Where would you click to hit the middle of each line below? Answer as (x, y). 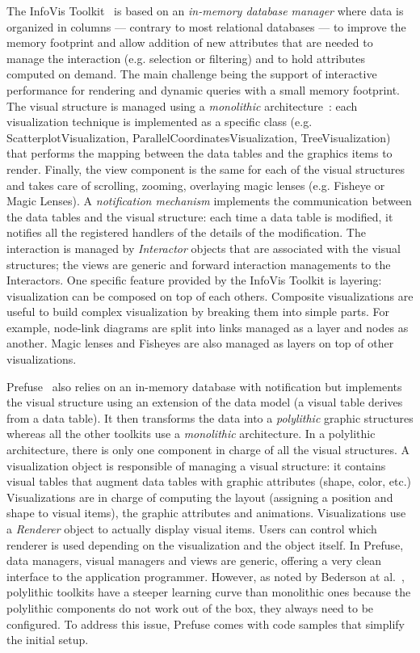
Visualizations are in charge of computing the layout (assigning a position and (200, 497)
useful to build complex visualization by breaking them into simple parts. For (198, 312)
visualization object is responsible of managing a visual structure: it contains (196, 465)
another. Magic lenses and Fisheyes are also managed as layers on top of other (200, 343)
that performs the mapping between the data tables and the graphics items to (199, 153)
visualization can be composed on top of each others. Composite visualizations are (210, 295)
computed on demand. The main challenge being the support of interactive (192, 74)
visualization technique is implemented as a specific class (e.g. (160, 122)
